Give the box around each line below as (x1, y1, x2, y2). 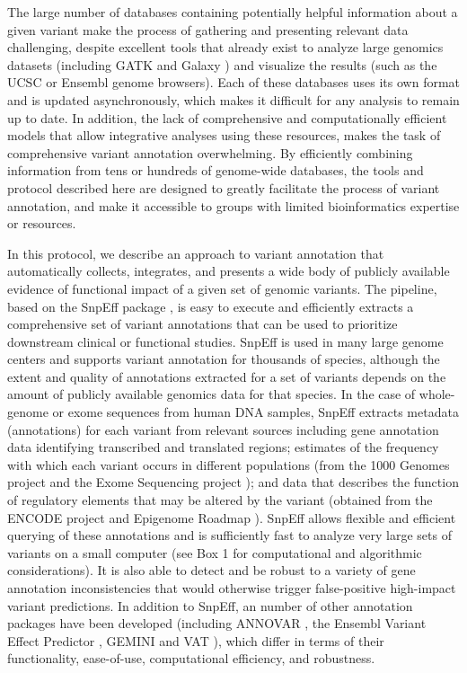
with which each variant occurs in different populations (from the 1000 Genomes (7, 455, 450, 474)
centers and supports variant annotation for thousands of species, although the (7, 350, 440, 368)
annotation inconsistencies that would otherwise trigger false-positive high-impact (7, 579, 456, 597)
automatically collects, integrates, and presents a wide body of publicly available (7, 261, 450, 280)
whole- (419, 385, 455, 403)
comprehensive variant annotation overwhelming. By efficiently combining (7, 143, 413, 162)
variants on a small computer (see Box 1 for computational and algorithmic (7, 543, 422, 562)
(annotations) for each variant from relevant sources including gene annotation (7, 420, 439, 438)
